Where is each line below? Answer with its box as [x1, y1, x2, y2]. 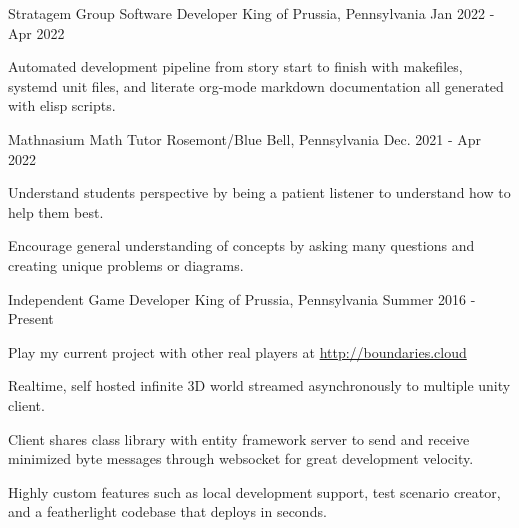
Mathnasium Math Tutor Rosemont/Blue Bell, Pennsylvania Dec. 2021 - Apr [8, 128, 482, 149]
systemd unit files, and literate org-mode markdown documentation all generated [8, 75, 504, 96]
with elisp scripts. [8, 95, 116, 116]
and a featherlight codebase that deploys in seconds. [8, 501, 327, 522]
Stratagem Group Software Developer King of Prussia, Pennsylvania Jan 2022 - [8, 3, 495, 23]
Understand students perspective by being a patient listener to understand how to [8, 182, 511, 203]
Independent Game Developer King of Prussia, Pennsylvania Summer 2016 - [8, 288, 476, 309]
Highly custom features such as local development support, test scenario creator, [8, 481, 501, 502]
